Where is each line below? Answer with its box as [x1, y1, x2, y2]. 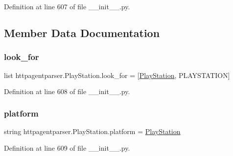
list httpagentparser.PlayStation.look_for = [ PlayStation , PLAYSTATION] [4, 70, 230, 80]
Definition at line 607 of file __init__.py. [4, 1, 130, 11]
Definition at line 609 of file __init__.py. [4, 142, 130, 153]
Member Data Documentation [4, 25, 160, 40]
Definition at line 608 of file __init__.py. [4, 86, 130, 97]
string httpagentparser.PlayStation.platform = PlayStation [4, 126, 181, 136]
